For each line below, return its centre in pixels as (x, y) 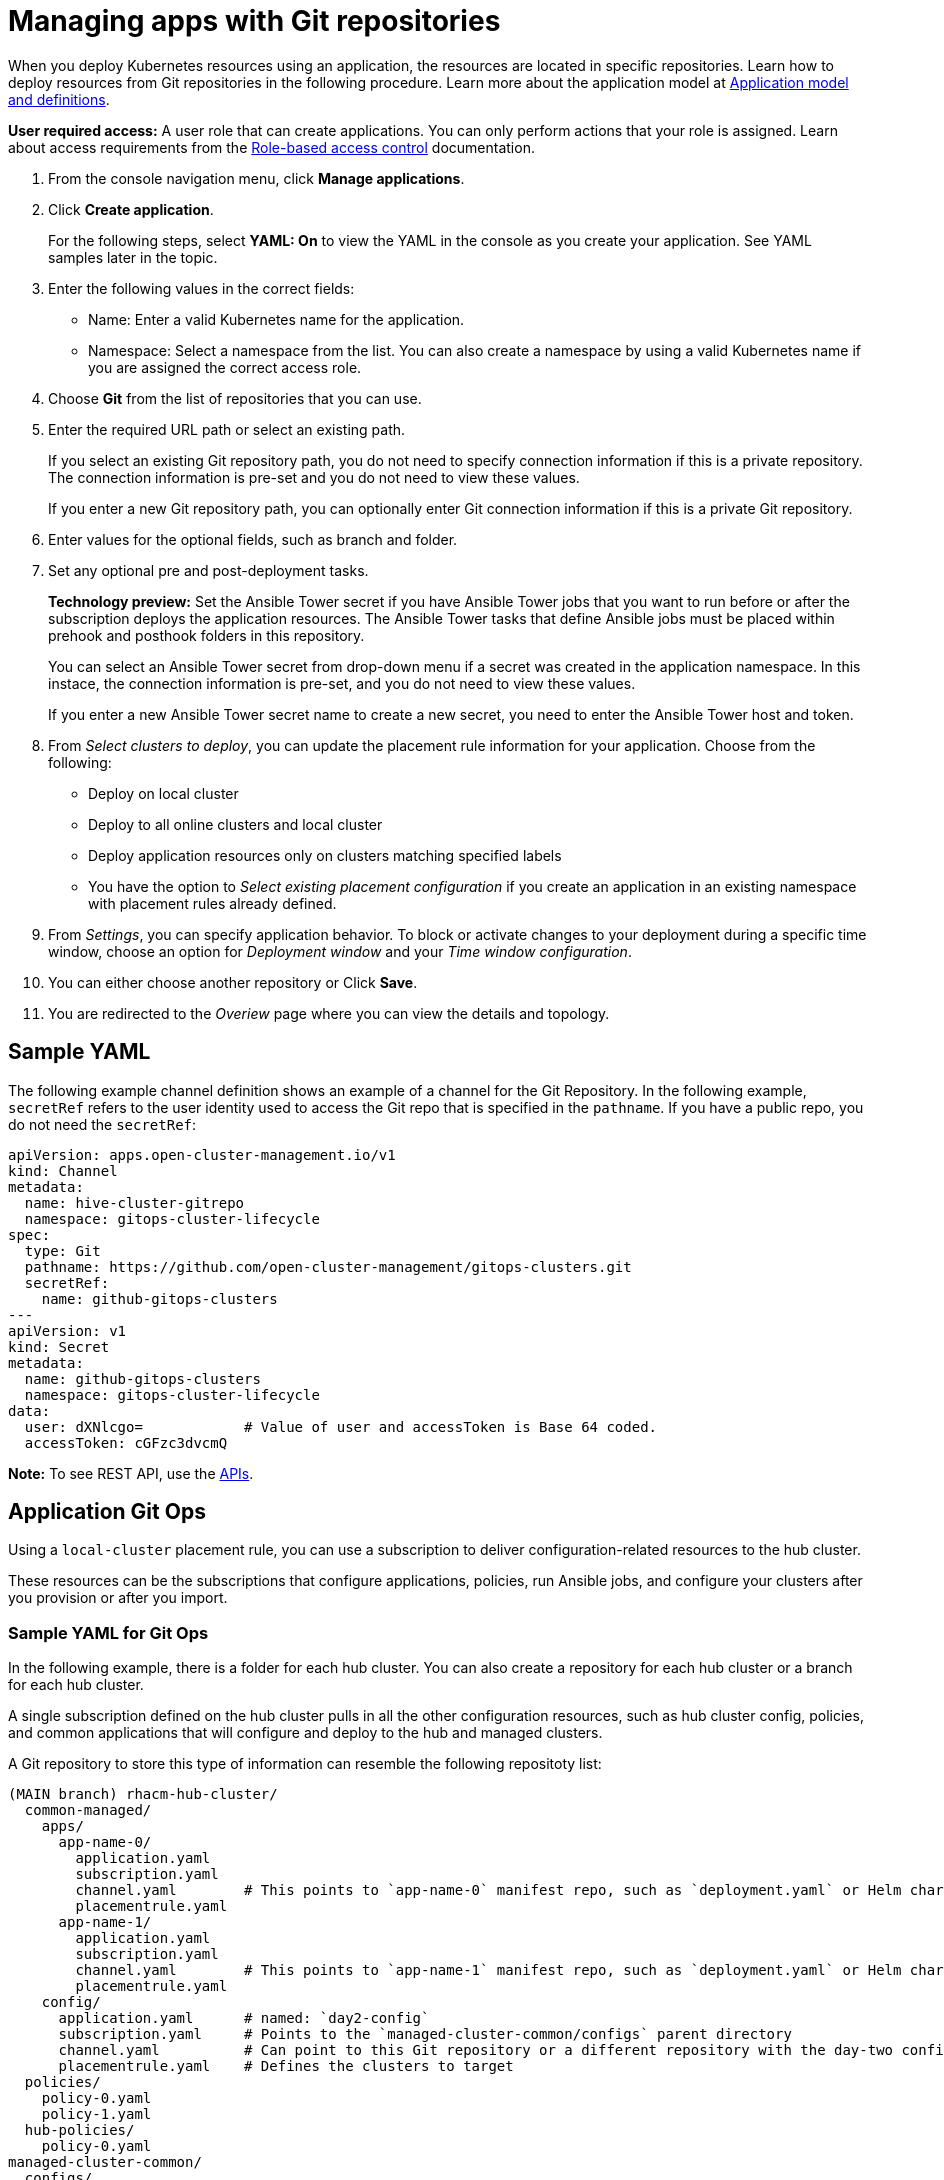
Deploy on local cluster (163, 793)
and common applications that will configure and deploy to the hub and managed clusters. (305, 1733)
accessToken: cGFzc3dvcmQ (126, 1442)
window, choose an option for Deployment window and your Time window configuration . (340, 951)
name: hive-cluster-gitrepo (134, 1202)
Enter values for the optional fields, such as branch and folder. (253, 539)
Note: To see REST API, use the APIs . (131, 1473)
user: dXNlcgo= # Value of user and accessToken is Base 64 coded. (341, 1426)
